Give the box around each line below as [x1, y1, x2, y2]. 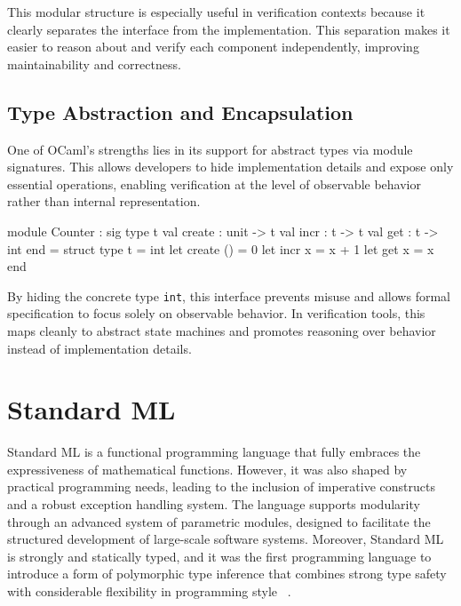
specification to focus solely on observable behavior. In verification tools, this [7, 304, 425, 323]
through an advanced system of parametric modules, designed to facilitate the [7, 512, 431, 530]
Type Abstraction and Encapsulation [7, 98, 354, 125]
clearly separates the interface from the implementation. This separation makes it [7, 20, 450, 38]
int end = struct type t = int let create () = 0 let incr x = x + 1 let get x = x [7, 239, 434, 258]
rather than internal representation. [7, 192, 201, 211]
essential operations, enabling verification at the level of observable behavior [7, 174, 421, 193]
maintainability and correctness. [7, 54, 181, 73]
